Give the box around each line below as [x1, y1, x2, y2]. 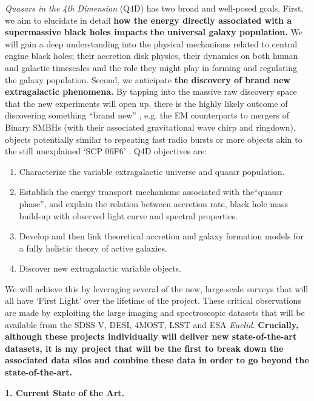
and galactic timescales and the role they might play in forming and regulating [5, 61, 298, 74]
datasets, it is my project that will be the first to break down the [5, 341, 284, 354]
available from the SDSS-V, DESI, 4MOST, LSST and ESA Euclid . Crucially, [5, 318, 299, 331]
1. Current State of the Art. [5, 386, 125, 399]
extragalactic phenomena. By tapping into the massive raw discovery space [5, 85, 297, 98]
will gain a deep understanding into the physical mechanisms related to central [5, 37, 298, 50]
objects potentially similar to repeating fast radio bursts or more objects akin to [5, 132, 302, 145]
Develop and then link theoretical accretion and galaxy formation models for [19, 230, 304, 242]
